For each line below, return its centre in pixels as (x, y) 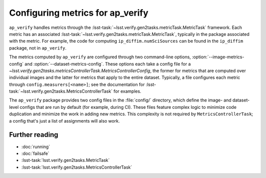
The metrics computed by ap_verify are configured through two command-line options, (100, 57)
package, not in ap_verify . (38, 48)
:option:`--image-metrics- (218, 57)
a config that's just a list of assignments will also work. (65, 121)
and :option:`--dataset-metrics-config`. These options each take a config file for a (108, 64)
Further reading (34, 135)
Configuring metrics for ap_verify (79, 13)
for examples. (127, 91)
